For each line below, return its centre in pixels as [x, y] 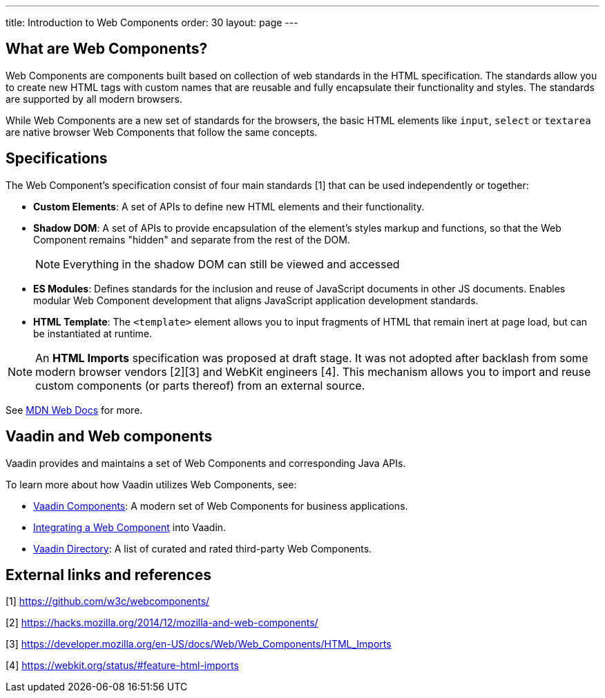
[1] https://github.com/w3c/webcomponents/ [108, 601]
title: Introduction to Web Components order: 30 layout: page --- [152, 22]
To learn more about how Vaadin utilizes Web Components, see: [151, 484]
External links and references [108, 575]
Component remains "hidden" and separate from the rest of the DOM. [192, 239]
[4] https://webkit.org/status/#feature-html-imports [122, 666]
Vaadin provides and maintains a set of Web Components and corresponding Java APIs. [206, 463]
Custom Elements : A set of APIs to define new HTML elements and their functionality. [229, 206]
